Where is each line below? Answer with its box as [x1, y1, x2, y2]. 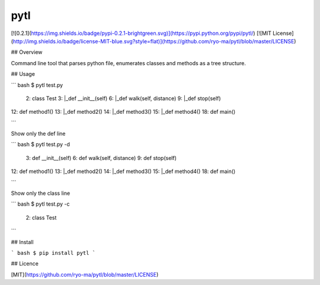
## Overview [11, 49, 43, 56]
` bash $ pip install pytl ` [11, 249, 96, 256]
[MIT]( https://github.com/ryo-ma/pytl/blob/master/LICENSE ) [11, 271, 159, 278]
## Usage [11, 71, 36, 78]
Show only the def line [11, 130, 66, 137]
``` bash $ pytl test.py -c [11, 200, 71, 207]
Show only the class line [11, 190, 71, 197]
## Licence [11, 260, 39, 267]
